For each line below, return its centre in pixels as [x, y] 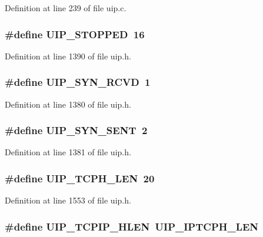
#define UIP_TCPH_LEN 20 [80, 178]
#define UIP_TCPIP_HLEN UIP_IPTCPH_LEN [132, 226]
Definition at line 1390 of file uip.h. [68, 56]
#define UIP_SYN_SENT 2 [76, 130]
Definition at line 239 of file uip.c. [66, 8]
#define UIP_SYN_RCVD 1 [78, 82]
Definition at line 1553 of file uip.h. [68, 200]
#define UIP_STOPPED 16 [75, 34]
